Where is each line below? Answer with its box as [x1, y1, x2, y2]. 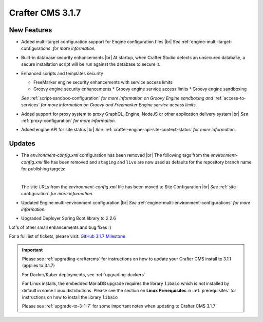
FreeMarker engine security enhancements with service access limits [33, 80, 173, 85]
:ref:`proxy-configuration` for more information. [21, 118, 116, 123]
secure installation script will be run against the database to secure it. [21, 61, 161, 67]
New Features [9, 26, 52, 34]
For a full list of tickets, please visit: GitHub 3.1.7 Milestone [9, 233, 126, 239]
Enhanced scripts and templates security [21, 70, 103, 76]
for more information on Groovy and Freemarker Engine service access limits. [40, 102, 197, 108]
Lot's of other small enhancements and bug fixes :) [9, 224, 112, 230]
